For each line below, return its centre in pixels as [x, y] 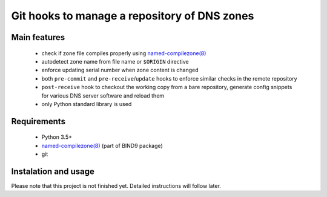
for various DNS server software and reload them [103, 95]
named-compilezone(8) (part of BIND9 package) [102, 145]
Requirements [38, 121]
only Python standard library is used [87, 104]
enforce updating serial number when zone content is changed [120, 70]
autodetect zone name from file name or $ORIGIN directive [115, 61]
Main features [38, 37]
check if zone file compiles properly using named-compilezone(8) [124, 53]
